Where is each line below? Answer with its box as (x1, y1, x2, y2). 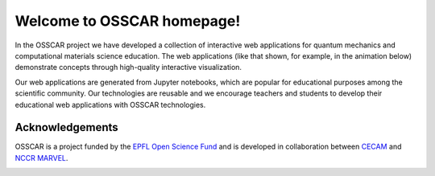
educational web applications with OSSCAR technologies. (14, 100, 206, 109)
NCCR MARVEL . (14, 153, 68, 162)
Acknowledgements (14, 121, 118, 134)
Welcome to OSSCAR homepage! (14, 12, 241, 30)
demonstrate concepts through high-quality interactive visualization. (14, 63, 242, 72)
